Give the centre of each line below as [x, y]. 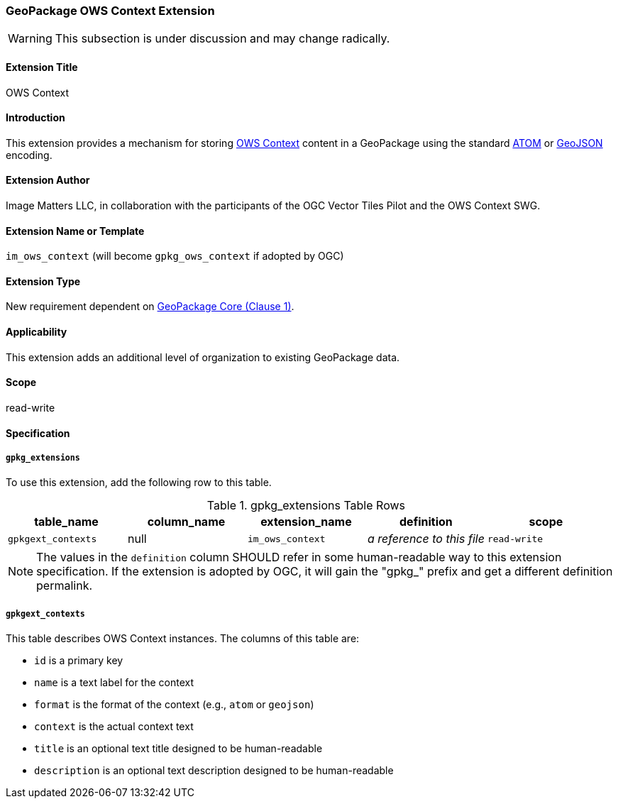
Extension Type [43, 281]
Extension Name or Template [75, 231]
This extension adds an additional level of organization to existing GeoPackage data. [203, 357]
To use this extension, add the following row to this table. [139, 483]
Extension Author [48, 180]
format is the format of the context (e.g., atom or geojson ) [174, 705]
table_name [66, 522]
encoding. [29, 155]
